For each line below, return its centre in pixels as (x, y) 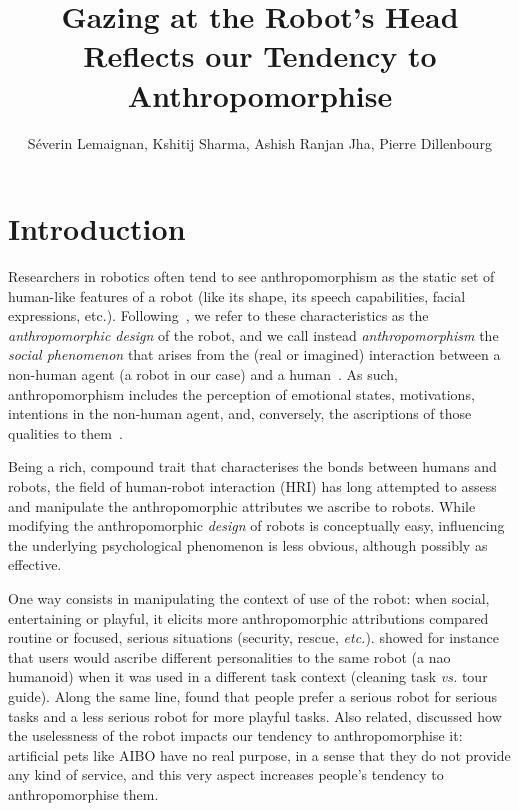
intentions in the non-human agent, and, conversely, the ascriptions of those (240, 413)
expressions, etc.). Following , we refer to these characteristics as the (218, 315)
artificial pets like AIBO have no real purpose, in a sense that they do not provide (259, 754)
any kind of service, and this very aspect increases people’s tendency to (226, 774)
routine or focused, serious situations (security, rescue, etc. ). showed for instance (253, 637)
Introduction (97, 228)
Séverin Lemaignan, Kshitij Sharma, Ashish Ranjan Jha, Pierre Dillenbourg (260, 142)
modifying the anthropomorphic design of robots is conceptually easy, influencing (256, 525)
